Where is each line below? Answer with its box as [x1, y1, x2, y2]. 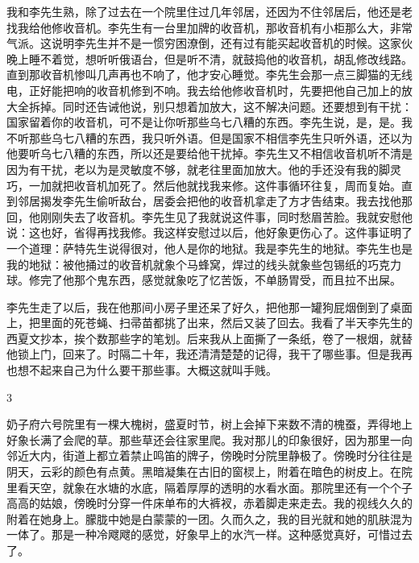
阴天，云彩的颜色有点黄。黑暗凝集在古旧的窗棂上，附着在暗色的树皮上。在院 [6, 463, 413, 480]
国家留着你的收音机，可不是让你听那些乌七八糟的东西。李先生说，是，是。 [6, 114, 401, 130]
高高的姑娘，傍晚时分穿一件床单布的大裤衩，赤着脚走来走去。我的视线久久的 [6, 495, 413, 511]
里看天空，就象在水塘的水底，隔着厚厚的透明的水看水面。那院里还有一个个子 [6, 478, 413, 495]
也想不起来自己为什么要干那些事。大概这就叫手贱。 [6, 362, 277, 379]
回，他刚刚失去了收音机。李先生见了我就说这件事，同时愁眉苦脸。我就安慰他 [6, 208, 413, 225]
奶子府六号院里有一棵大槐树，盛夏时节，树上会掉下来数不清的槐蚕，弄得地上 [6, 416, 413, 433]
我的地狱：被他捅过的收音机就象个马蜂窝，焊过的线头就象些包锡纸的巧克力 [6, 255, 401, 272]
